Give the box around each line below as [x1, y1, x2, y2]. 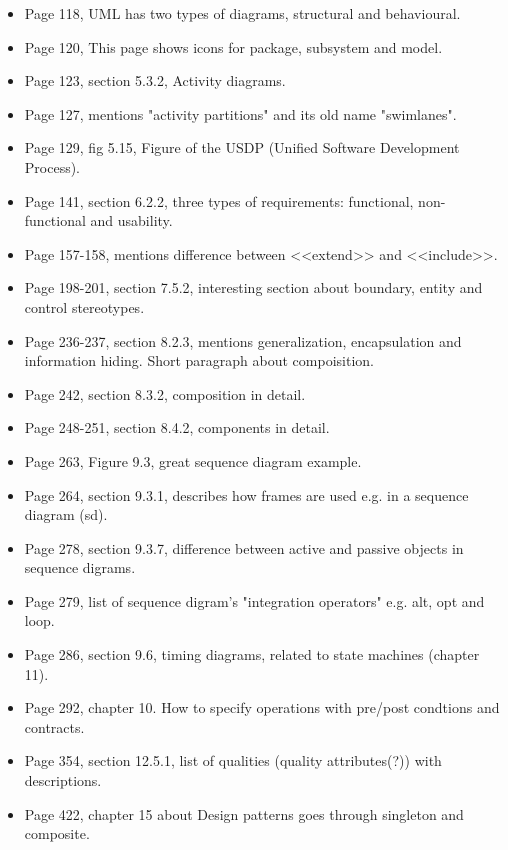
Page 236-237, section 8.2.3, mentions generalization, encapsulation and [24, 330, 462, 351]
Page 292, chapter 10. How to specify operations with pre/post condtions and [24, 697, 500, 718]
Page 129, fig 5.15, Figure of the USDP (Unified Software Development [24, 137, 460, 158]
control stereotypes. [24, 296, 145, 317]
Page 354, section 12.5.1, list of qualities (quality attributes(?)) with [24, 750, 442, 771]
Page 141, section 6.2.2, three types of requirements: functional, [24, 190, 414, 211]
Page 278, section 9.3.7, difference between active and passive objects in [24, 537, 464, 558]
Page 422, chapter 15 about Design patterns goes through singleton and [24, 803, 464, 824]
